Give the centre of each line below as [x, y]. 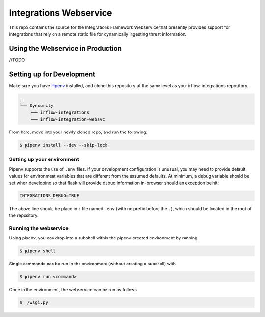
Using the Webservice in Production [66, 48]
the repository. [24, 215]
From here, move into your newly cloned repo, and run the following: [78, 132]
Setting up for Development [52, 74]
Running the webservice [39, 228]
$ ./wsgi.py [34, 302]
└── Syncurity [36, 106]
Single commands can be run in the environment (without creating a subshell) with [93, 264]
